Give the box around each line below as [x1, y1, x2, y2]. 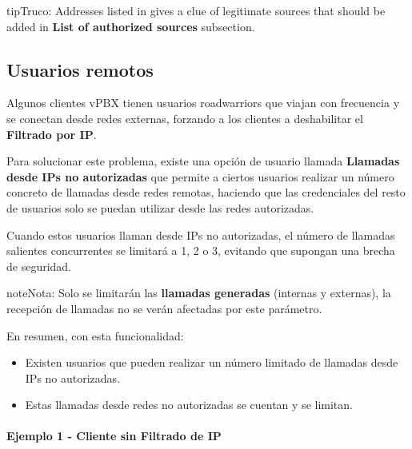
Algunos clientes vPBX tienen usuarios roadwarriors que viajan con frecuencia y [6, 94, 400, 111]
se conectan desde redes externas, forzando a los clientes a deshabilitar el [6, 109, 363, 126]
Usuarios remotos [6, 57, 154, 81]
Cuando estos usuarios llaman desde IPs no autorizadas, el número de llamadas [6, 226, 395, 243]
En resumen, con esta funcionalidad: [6, 327, 184, 344]
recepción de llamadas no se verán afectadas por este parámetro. [6, 300, 322, 316]
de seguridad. [6, 257, 72, 274]
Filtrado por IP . [6, 125, 97, 142]
